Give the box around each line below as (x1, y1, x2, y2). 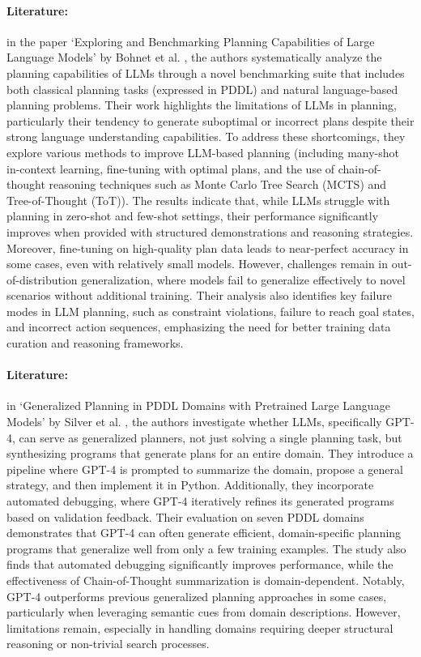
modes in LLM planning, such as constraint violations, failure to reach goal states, (6, 302, 415, 319)
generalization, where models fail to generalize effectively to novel (81, 271, 406, 288)
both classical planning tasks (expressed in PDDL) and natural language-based (6, 80, 398, 97)
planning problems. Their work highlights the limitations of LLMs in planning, (6, 96, 397, 113)
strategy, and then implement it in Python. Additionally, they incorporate (6, 476, 374, 493)
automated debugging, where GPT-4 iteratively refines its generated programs (6, 493, 394, 510)
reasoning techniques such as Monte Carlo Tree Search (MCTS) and (49, 176, 387, 193)
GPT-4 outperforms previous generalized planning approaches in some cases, (6, 587, 387, 604)
